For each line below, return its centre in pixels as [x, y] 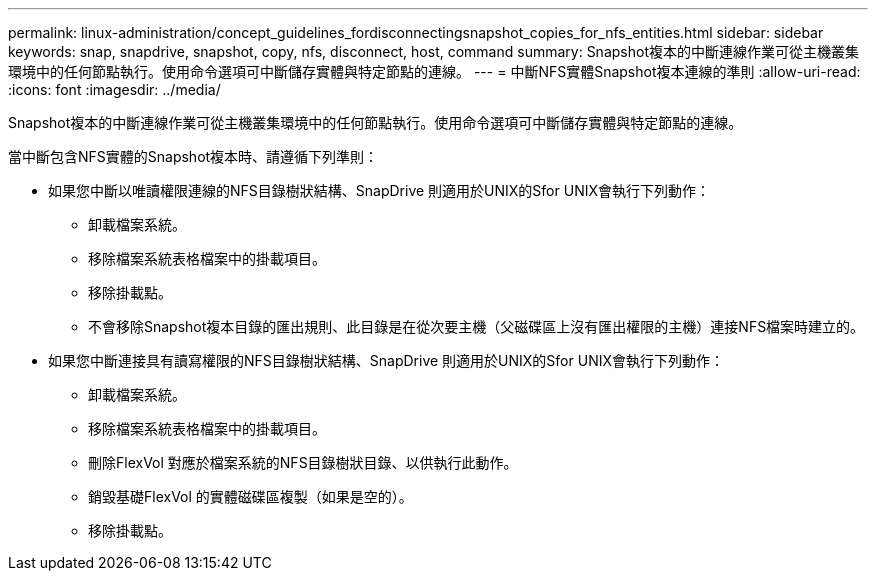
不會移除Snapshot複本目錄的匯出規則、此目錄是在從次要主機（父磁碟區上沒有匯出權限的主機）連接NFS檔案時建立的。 [476, 326]
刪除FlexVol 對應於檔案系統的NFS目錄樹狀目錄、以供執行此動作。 [303, 462]
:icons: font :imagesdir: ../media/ [114, 89]
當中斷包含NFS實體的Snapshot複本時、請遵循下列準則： [193, 156]
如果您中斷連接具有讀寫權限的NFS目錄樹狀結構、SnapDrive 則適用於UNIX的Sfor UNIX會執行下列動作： [386, 360]
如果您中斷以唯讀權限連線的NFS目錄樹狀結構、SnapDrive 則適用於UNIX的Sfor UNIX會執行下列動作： [379, 190]
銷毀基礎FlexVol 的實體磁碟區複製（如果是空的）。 [250, 496]
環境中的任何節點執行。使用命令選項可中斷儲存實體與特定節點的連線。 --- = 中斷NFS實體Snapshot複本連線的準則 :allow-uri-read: [434, 71]
